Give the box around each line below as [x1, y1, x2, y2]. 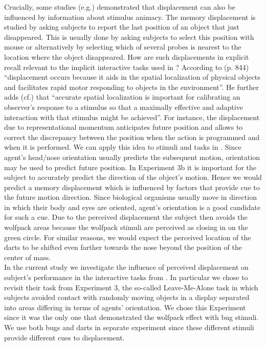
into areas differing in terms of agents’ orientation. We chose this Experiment [4, 302, 246, 312]
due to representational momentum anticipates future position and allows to [4, 122, 243, 132]
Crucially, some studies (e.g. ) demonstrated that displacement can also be [4, 2, 235, 12]
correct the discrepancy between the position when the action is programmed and [4, 131, 260, 142]
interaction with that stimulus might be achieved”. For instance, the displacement [4, 111, 260, 122]
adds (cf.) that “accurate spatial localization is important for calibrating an [4, 91, 240, 102]
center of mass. [4, 251, 51, 262]
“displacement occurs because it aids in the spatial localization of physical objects [4, 72, 260, 82]
